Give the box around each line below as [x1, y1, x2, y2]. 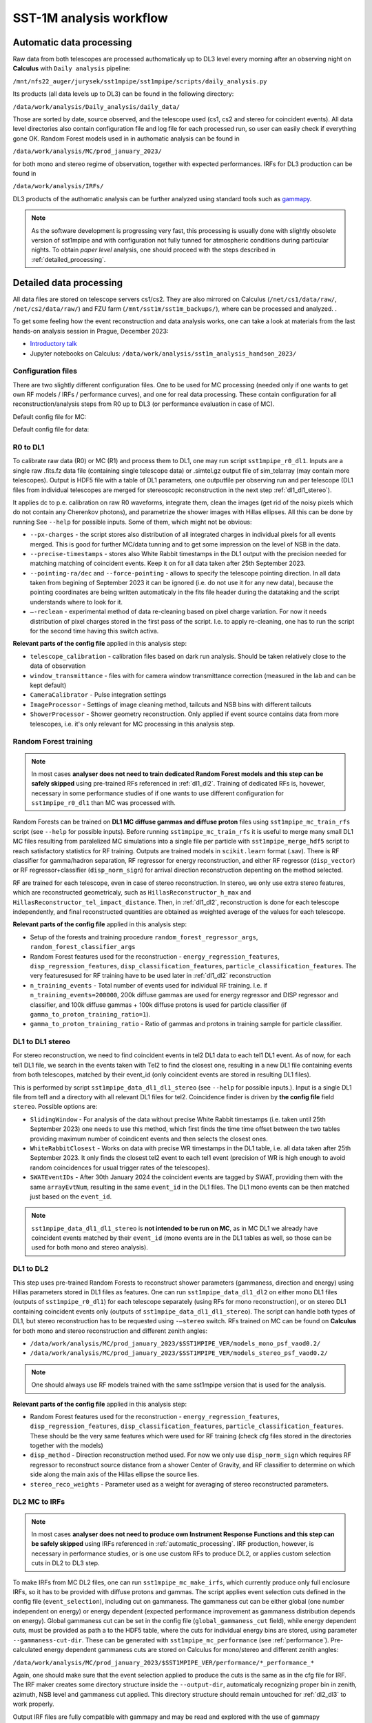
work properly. [12, 1700, 54, 1709]
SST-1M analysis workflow [12, 10, 168, 26]
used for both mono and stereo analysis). [31, 1243, 148, 1252]
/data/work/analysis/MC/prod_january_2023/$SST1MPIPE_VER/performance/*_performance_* [12, 1658, 315, 1666]
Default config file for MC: [12, 412, 87, 420]
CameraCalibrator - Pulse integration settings [30, 691, 167, 699]
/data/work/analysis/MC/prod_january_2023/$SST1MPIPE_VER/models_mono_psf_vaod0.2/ [30, 1339, 321, 1347]
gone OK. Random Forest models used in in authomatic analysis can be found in [12, 134, 240, 143]
